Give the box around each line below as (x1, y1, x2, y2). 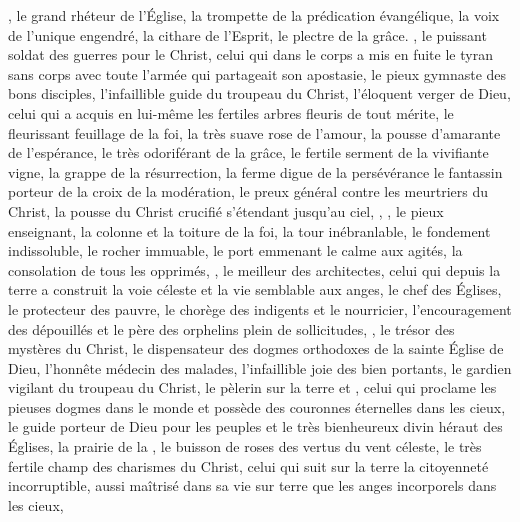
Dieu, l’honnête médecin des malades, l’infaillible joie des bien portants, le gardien (8, 357, 512, 378)
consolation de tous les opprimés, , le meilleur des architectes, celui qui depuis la (8, 259, 501, 280)
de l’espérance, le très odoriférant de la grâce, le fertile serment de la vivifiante (8, 142, 489, 163)
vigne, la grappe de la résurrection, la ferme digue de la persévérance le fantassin (8, 161, 503, 182)
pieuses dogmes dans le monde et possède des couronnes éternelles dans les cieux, (8, 396, 506, 417)
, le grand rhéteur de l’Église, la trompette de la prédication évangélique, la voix (8, 5, 500, 25)
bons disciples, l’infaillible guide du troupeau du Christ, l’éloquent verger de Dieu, (8, 83, 511, 104)
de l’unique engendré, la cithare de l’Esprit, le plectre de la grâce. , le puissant (8, 24, 487, 45)
